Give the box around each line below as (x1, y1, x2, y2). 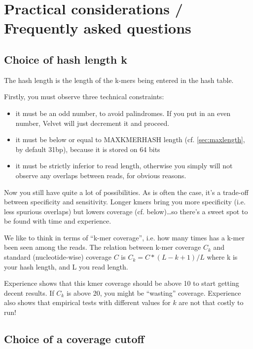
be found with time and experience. (4, 216, 111, 226)
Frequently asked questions (4, 18, 191, 38)
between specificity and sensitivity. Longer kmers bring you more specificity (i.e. (4, 196, 246, 207)
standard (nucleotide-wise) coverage (4, 252, 111, 262)
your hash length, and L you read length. (4, 261, 128, 271)
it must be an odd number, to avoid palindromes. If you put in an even (15, 108, 231, 118)
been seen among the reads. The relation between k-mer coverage (4, 242, 201, 252)
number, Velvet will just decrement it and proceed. (15, 117, 170, 128)
